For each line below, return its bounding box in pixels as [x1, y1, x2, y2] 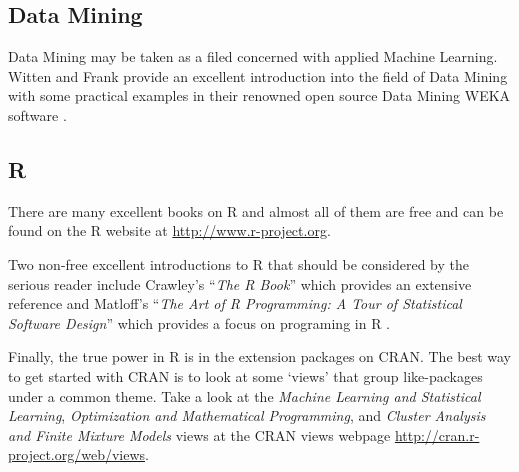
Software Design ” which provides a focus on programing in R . [8, 312, 391, 333]
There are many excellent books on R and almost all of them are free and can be [8, 200, 504, 221]
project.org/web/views [8, 444, 146, 465]
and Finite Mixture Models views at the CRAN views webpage [8, 424, 391, 445]
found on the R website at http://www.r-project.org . [8, 220, 331, 241]
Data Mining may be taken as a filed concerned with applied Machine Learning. [8, 46, 498, 67]
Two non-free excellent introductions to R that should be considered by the [8, 253, 469, 274]
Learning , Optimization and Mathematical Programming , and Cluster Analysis [8, 405, 486, 426]
